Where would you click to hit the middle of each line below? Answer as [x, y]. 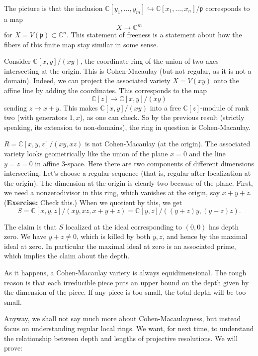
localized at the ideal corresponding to [124, 226]
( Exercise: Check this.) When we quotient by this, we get [93, 202]
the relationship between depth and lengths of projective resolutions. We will [121, 338]
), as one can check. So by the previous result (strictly [162, 117]
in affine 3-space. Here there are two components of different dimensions [144, 163]
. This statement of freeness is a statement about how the [154, 35]
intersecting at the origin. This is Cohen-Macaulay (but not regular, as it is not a [128, 70]
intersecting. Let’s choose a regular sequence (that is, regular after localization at [128, 173]
